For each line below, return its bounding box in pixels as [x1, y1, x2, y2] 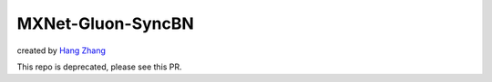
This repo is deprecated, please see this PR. [16, 61, 182, 72]
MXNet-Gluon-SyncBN [16, 14, 195, 33]
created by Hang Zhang [16, 45, 107, 56]
